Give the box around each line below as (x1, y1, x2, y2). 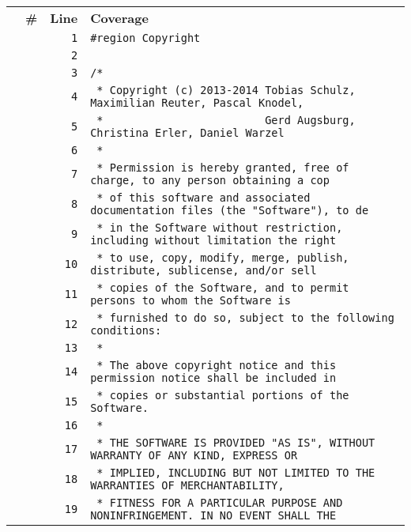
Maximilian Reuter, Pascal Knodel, (90, 96, 304, 109)
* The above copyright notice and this (96, 359, 337, 372)
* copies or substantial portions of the (96, 389, 349, 402)
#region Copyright (90, 32, 201, 44)
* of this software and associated (96, 191, 311, 204)
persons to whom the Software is (90, 294, 291, 307)
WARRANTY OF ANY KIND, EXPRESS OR (90, 449, 298, 462)
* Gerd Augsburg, (96, 114, 356, 126)
